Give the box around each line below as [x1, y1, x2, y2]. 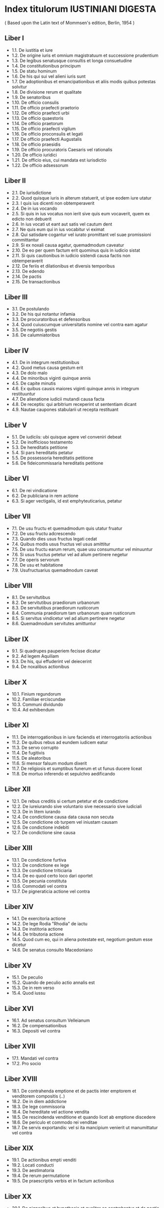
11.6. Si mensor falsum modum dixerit [11, 760, 87, 766]
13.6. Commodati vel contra [11, 883, 67, 889]
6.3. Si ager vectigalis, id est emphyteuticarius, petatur [11, 498, 122, 503]
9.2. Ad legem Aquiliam [11, 653, 59, 659]
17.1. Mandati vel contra [11, 1055, 58, 1061]
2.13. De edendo [11, 268, 45, 274]
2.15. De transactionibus [11, 278, 60, 284]
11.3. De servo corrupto [11, 744, 59, 750]
